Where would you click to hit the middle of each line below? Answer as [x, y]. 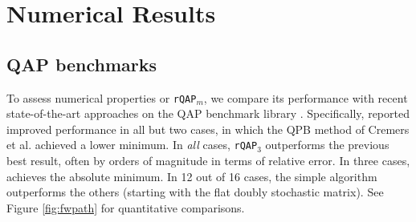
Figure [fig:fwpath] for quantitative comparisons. [126, 207]
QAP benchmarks [82, 64]
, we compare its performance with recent [306, 97]
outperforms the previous [327, 145]
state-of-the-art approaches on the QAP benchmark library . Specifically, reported [208, 113]
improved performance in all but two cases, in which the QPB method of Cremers [208, 129]
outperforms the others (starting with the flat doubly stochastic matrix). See [195, 192]
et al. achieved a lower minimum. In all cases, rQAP [132, 145]
